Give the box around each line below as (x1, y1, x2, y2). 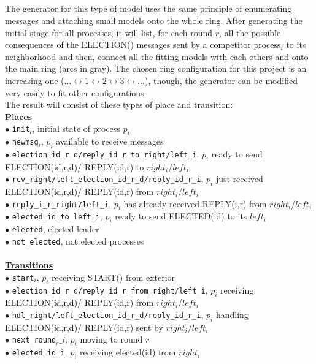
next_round (12, 336, 56, 345)
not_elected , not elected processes (12, 234, 144, 247)
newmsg (12, 138, 39, 147)
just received (215, 172, 263, 185)
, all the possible (219, 26, 281, 39)
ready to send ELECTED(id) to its (115, 210, 247, 222)
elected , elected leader (12, 222, 99, 235)
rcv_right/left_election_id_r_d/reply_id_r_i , (12, 172, 204, 185)
